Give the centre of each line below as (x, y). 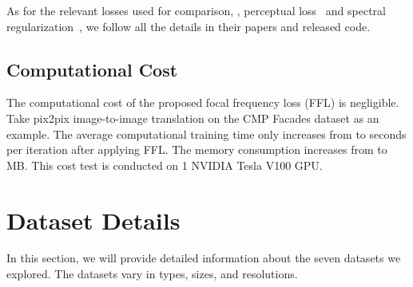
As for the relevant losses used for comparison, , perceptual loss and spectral (196, 10)
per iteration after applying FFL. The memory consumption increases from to (197, 149)
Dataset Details (93, 220)
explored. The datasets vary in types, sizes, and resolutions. (152, 274)
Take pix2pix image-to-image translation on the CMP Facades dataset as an (193, 118)
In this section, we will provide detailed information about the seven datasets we (204, 258)
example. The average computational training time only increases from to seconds (206, 134)
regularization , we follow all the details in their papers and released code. (189, 26)
